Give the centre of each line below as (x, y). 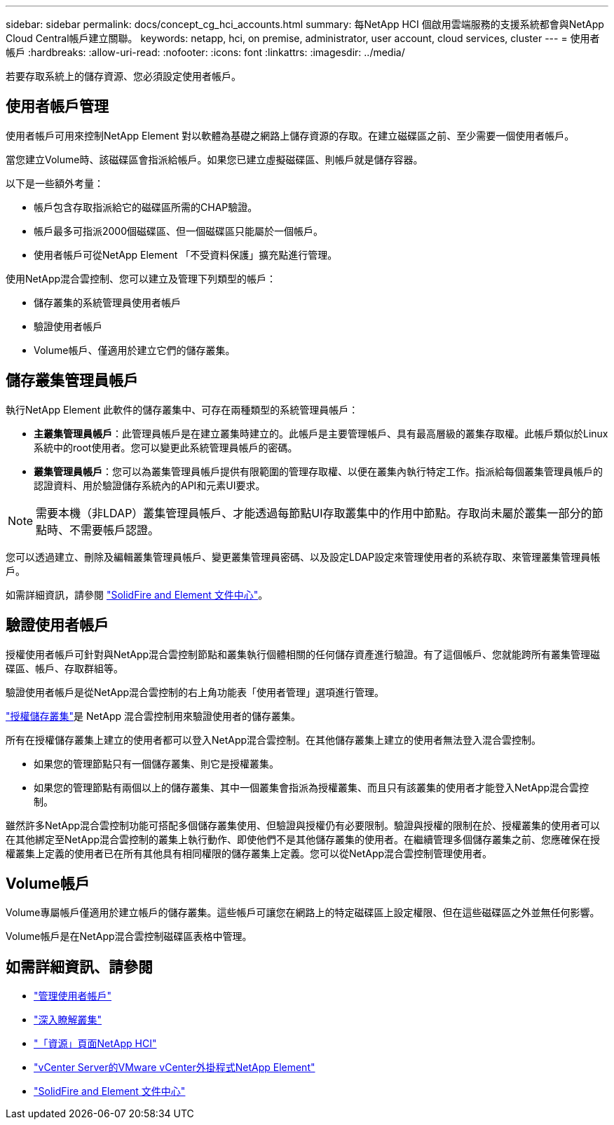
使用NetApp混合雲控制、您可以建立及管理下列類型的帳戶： (141, 278)
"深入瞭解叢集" (68, 1020)
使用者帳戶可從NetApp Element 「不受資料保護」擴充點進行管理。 (186, 254)
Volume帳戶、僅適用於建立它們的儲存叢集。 (135, 350)
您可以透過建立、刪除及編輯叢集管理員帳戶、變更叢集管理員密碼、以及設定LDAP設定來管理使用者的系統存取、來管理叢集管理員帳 (303, 557)
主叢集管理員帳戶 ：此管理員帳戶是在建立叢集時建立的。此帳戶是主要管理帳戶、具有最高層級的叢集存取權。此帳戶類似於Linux (321, 433)
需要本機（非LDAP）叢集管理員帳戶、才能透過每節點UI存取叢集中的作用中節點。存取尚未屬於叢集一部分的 (314, 513)
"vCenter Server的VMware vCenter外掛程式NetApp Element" (175, 1068)
